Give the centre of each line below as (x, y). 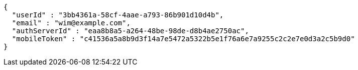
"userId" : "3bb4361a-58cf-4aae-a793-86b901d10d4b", (118, 15)
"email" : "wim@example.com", (71, 23)
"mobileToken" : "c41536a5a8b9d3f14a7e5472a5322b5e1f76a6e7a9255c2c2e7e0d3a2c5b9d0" (183, 39)
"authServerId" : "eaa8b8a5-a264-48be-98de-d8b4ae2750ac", (130, 31)
